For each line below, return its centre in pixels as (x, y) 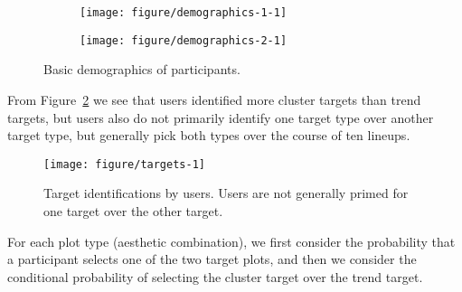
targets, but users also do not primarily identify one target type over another (221, 117)
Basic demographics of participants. (142, 69)
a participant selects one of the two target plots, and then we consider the (212, 259)
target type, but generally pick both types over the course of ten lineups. (209, 135)
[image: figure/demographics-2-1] (184, 40)
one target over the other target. (133, 210)
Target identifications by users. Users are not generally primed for (226, 193)
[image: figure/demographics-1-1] (184, 13)
